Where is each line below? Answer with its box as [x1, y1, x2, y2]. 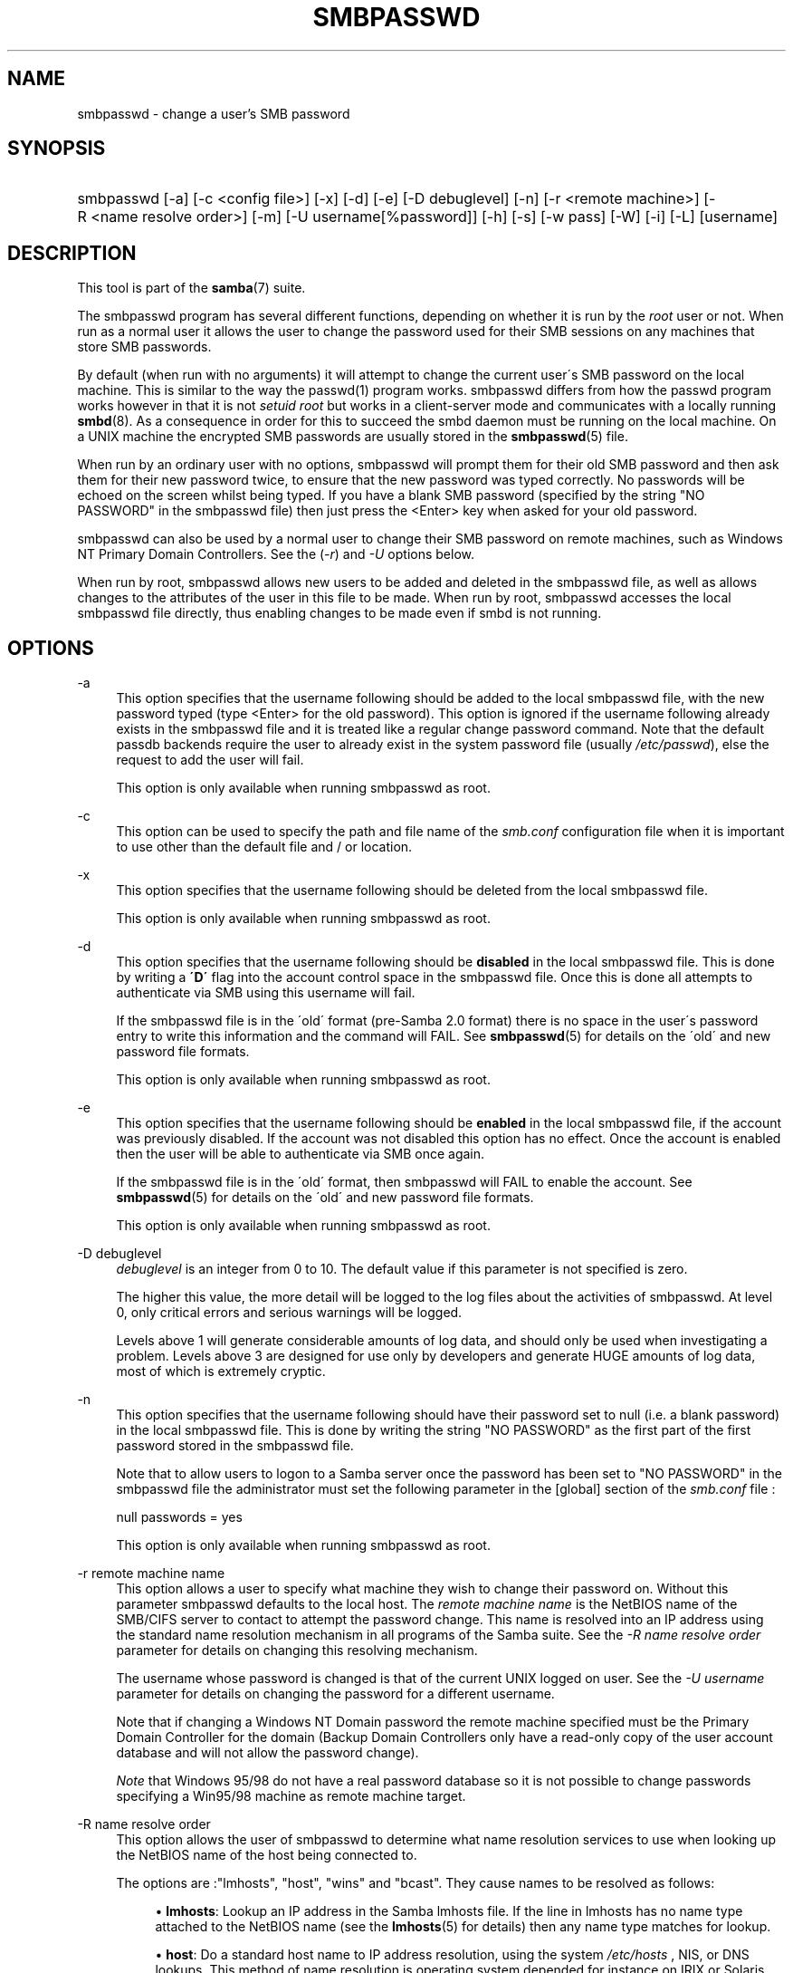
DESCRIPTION [7, 241, 137, 265]
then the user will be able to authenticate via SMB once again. [116, 1146, 485, 1162]
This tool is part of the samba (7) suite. [77, 280, 306, 296]
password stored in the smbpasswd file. [116, 1438, 354, 1454]
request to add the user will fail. [116, 752, 304, 768]
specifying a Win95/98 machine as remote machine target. [116, 1788, 466, 1805]
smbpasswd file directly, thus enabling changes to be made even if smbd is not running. [77, 605, 602, 621]
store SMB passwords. [77, 339, 212, 355]
